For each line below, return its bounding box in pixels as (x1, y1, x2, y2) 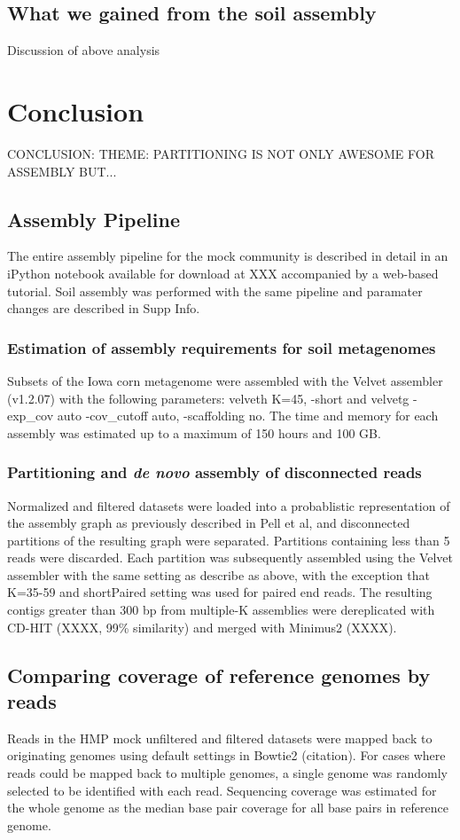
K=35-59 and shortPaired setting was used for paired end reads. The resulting (7, 583, 433, 601)
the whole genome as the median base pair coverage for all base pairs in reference (7, 798, 448, 817)
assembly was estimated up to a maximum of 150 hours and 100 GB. (7, 423, 381, 442)
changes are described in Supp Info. (7, 299, 200, 318)
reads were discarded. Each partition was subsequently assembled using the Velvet (7, 548, 453, 567)
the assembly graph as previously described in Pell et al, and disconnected (7, 514, 410, 532)
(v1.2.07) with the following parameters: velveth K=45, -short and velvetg (7, 389, 409, 407)
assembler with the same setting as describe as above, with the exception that (7, 565, 430, 584)
